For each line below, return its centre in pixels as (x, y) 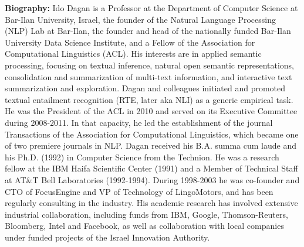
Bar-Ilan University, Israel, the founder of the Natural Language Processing (140, 19)
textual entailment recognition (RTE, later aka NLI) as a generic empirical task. (149, 99)
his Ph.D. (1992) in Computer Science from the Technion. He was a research (142, 157)
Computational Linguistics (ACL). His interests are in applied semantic (133, 54)
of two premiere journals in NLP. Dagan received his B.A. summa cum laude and (151, 145)
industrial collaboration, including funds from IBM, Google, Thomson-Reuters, (146, 214)
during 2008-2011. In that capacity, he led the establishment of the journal (139, 122)
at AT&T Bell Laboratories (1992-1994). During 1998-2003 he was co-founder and (152, 179)
